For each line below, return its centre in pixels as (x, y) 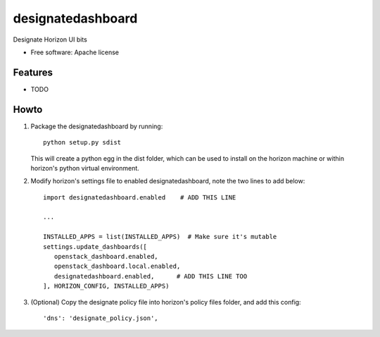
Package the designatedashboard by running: (97, 126)
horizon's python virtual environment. (85, 168)
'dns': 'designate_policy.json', (101, 318)
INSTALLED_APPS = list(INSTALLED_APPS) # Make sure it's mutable (160, 237)
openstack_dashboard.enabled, (106, 257)
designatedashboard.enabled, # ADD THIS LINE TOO (151, 276)
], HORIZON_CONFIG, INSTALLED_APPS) (106, 286)
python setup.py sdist (82, 142)
